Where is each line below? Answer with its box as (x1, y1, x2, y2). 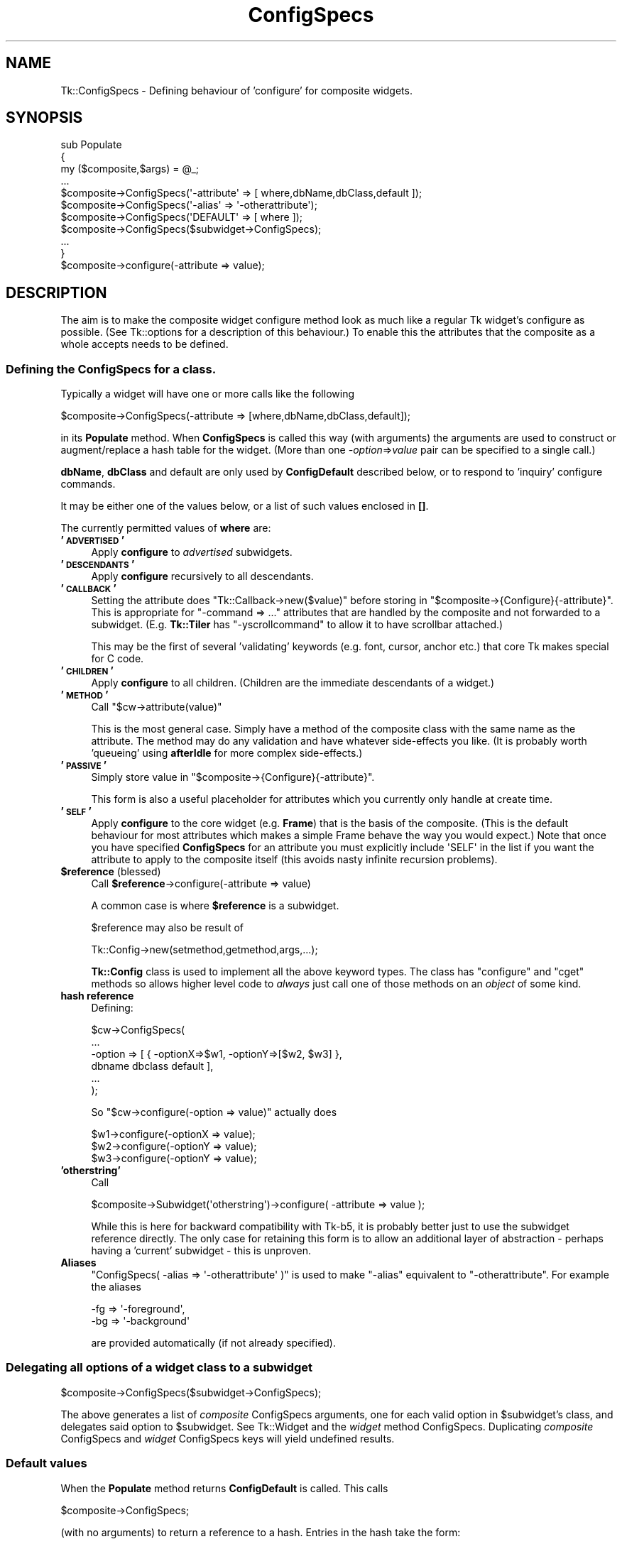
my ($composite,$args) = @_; (60, 163, 200, 175)
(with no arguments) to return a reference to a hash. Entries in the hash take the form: (60, 1526, 461, 1538)
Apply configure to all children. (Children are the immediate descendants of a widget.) (91, 677, 495, 689)
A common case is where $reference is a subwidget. (91, 899, 339, 912)
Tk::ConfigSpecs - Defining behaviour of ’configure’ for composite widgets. (60, 84, 413, 97)
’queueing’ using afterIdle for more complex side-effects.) (91, 747, 363, 760)
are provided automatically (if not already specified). (91, 1337, 337, 1349)
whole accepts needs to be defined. (60, 338, 229, 351)
